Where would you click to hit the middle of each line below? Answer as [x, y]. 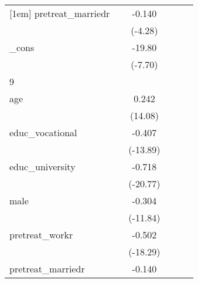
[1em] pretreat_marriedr [60, 13]
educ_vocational [43, 132]
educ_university [42, 166]
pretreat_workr [41, 235]
